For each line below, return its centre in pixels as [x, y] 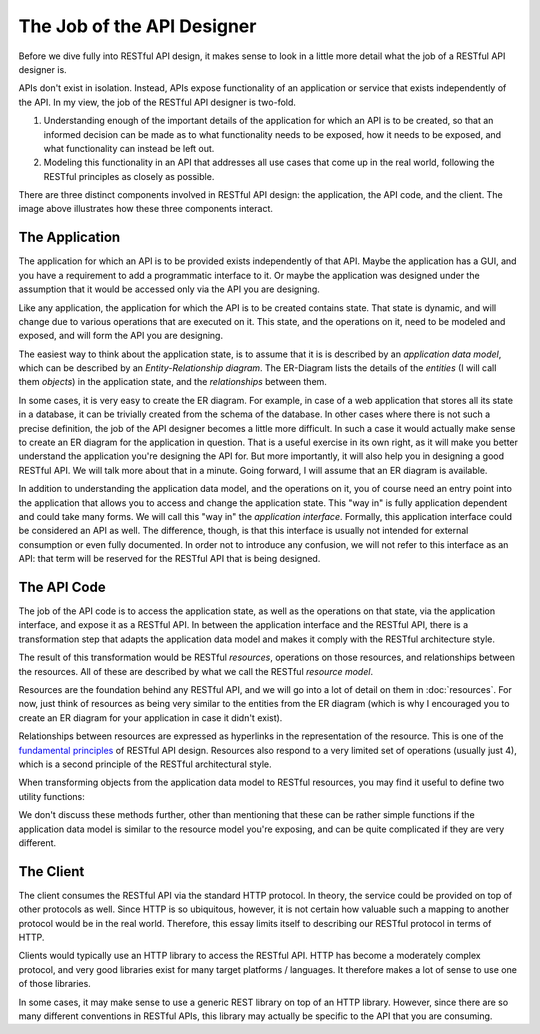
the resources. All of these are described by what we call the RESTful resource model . [196, 671]
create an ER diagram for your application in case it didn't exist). [150, 717]
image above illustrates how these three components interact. [146, 209]
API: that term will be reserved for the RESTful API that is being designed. [169, 559]
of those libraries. [55, 984]
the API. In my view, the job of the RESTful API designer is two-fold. [157, 102]
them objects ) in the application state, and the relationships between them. [172, 382]
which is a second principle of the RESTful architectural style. [145, 764]
